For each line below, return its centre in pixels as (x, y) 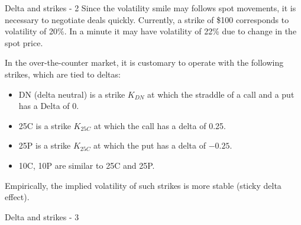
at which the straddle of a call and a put (221, 94)
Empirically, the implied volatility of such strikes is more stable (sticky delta (143, 185)
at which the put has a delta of (150, 145)
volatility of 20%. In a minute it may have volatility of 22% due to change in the (151, 31)
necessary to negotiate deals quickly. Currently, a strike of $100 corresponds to (147, 19)
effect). (17, 197)
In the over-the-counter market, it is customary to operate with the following (144, 62)
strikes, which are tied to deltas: (63, 74)
